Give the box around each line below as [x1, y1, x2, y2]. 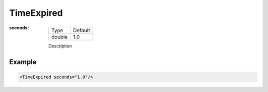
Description [48, 43, 72, 49]
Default [73, 27, 90, 34]
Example [9, 58, 37, 66]
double [51, 33, 68, 40]
